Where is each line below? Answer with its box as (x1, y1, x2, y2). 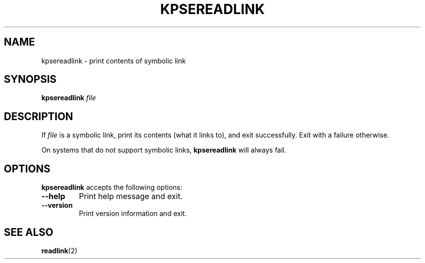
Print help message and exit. (79, 191, 183, 201)
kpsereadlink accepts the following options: (41, 183, 182, 192)
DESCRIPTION (4, 110, 73, 123)
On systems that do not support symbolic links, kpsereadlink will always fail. (41, 146, 287, 155)
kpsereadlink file (41, 93, 96, 102)
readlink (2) (41, 246, 78, 255)
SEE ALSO (4, 226, 53, 238)
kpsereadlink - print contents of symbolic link (41, 56, 186, 65)
